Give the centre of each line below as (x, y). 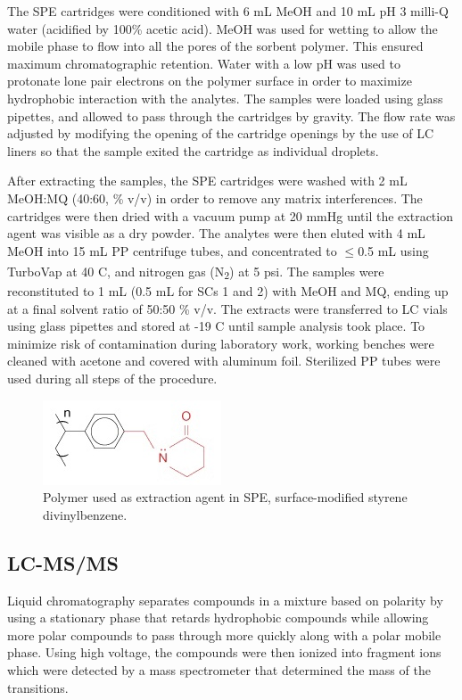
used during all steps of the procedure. (112, 379)
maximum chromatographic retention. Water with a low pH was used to (204, 63)
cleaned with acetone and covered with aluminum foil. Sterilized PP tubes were (224, 361)
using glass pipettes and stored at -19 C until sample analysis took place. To (216, 326)
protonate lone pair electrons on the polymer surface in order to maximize (210, 81)
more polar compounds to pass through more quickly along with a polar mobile (224, 634)
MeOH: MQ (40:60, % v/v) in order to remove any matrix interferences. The (215, 198)
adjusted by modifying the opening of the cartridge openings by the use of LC (221, 133)
